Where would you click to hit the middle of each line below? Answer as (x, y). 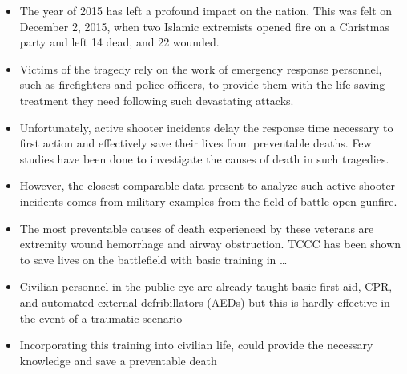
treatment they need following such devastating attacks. (157, 100)
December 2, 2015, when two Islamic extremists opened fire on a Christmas (204, 26)
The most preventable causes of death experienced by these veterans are (197, 228)
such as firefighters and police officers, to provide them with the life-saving (202, 84)
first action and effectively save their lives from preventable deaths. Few (195, 143)
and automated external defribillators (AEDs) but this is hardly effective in (205, 302)
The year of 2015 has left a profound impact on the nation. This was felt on (206, 10)
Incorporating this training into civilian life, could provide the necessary (196, 345)
